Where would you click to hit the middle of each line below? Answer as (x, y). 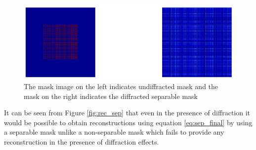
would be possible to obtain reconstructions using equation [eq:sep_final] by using (128, 122)
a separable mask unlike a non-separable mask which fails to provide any (114, 132)
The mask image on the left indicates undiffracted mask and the (121, 86)
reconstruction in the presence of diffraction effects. (82, 142)
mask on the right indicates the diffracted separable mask (111, 96)
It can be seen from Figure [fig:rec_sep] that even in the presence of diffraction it (127, 113)
